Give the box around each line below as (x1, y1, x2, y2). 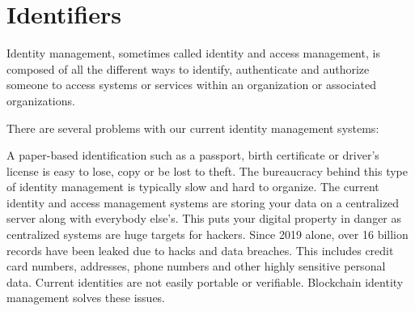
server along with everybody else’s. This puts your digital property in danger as (6, 210, 402, 227)
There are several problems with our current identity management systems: (6, 119, 379, 136)
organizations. (6, 92, 75, 109)
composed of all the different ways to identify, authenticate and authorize (6, 60, 370, 77)
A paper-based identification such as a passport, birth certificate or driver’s (6, 147, 379, 164)
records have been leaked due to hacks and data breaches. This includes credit (6, 241, 394, 258)
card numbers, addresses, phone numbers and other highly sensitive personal (6, 258, 386, 275)
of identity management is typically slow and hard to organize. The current (6, 178, 379, 195)
